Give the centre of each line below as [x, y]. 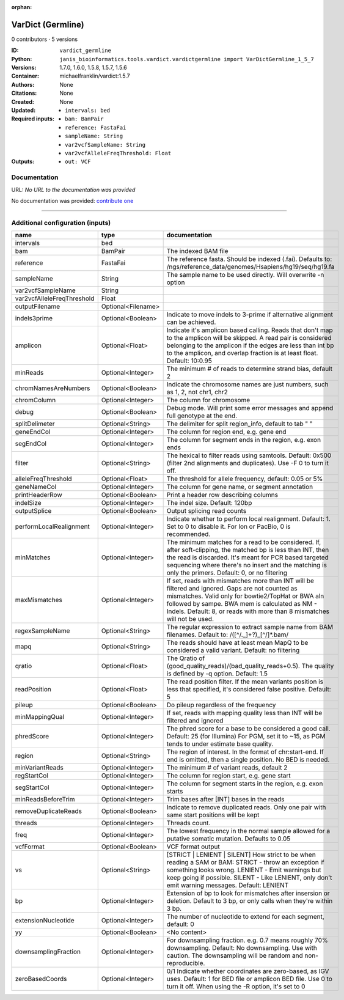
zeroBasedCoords [41, 979]
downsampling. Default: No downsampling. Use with [242, 948]
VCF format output [193, 847]
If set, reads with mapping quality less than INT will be [244, 713]
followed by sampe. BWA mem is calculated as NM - [242, 604]
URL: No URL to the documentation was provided [73, 189]
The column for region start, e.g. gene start [229, 776]
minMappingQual [39, 717]
